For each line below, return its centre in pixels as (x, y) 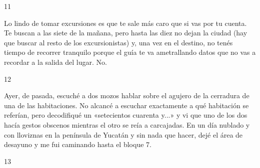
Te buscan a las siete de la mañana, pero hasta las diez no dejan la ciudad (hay (126, 33)
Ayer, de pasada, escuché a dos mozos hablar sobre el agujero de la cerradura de (127, 95)
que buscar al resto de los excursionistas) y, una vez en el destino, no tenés (118, 42)
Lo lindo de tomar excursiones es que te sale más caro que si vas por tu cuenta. (125, 23)
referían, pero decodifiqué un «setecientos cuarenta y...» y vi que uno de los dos (126, 115)
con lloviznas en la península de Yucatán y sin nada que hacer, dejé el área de (123, 134)
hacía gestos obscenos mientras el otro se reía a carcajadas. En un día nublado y (127, 124)
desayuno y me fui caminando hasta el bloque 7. (78, 144)
